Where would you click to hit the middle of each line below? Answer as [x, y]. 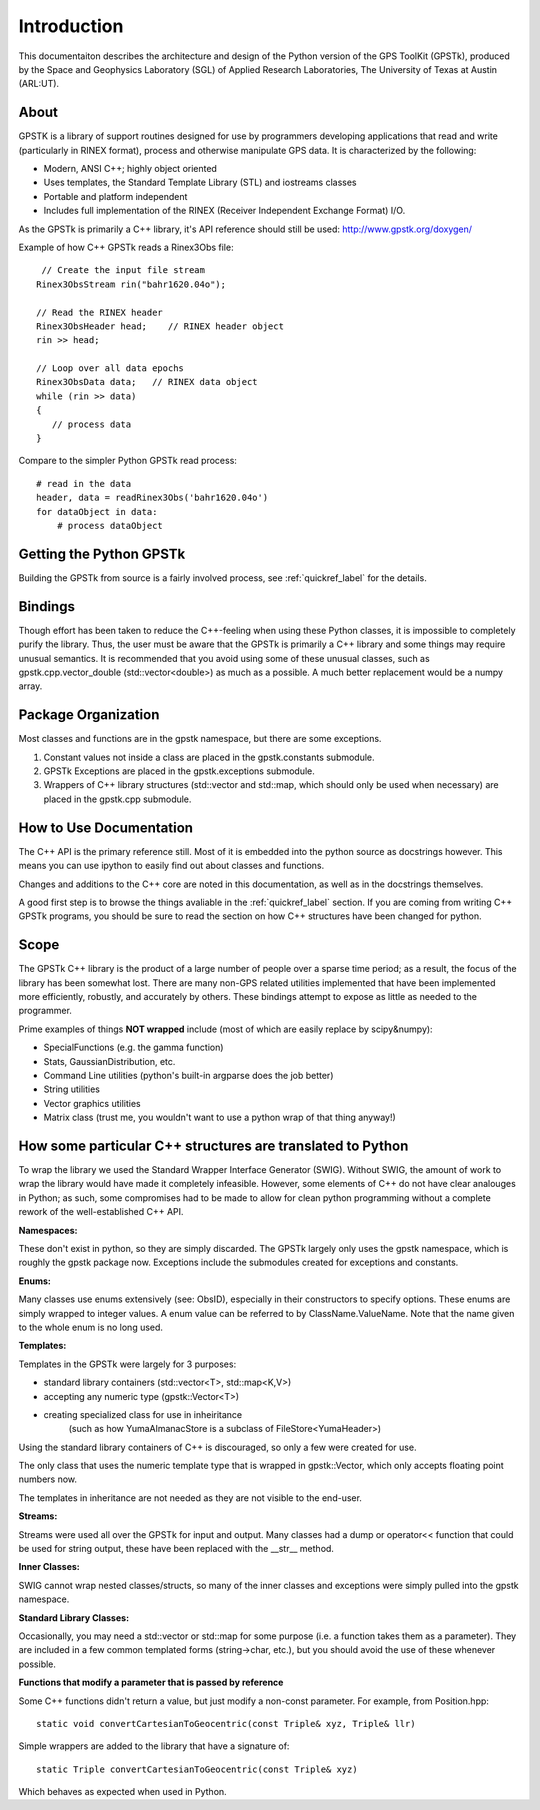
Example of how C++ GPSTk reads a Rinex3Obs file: [126, 247]
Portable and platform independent [115, 196]
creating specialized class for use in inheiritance [143, 1414]
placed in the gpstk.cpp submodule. [117, 799]
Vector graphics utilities [92, 1103]
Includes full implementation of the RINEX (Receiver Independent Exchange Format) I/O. [224, 211]
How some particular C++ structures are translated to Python [213, 1145]
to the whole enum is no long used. [91, 1327]
